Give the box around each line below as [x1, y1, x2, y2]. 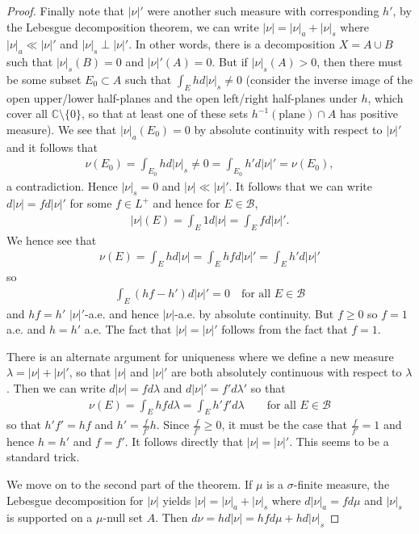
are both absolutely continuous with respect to [171, 364, 402, 381]
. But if [212, 53, 248, 70]
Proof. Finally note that [6, 2, 124, 19]
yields [162, 491, 191, 508]
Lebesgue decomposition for [6, 491, 144, 508]
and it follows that [6, 138, 98, 155]
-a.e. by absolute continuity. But [174, 305, 334, 322]
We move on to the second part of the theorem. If [6, 475, 253, 492]
